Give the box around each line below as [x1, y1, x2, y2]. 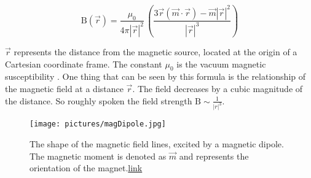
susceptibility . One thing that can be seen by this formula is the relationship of [5, 70, 306, 83]
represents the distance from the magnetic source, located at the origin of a [14, 45, 297, 58]
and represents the [179, 149, 249, 162]
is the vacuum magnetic [176, 57, 266, 70]
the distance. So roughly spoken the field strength [5, 94, 192, 107]
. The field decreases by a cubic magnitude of [132, 82, 303, 95]
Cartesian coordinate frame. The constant [5, 57, 162, 70]
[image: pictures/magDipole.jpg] [30, 120, 166, 129]
